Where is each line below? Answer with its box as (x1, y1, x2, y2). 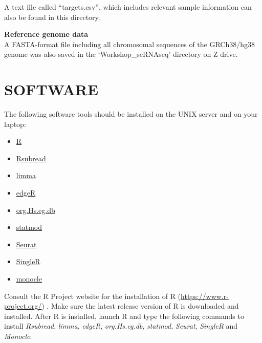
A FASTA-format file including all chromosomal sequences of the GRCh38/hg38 (4, 38, 255, 49)
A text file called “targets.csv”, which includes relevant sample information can (4, 2, 252, 12)
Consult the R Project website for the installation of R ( (4, 290, 181, 301)
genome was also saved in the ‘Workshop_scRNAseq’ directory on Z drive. (4, 49, 238, 59)
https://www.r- (181, 290, 229, 301)
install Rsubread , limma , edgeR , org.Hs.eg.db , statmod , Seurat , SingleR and (4, 320, 238, 331)
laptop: (4, 118, 26, 129)
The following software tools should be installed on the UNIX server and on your (4, 109, 258, 119)
